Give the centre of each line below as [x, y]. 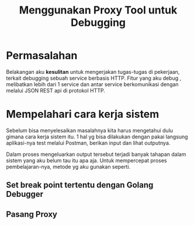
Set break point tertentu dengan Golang [80, 185]
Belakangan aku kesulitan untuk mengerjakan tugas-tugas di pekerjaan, [93, 71]
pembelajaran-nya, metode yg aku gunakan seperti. [68, 166]
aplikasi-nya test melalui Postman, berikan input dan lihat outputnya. [88, 143]
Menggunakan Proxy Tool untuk [98, 10]
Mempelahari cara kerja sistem [83, 114]
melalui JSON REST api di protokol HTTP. [56, 90]
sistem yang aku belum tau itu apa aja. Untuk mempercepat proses [86, 160]
